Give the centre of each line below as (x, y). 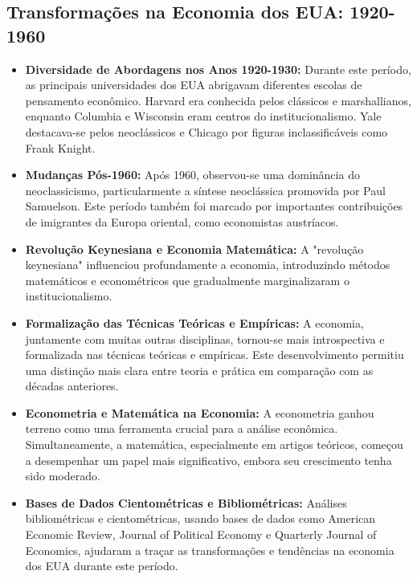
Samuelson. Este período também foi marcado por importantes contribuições (214, 206)
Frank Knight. (60, 147)
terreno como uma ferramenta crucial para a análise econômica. (182, 428)
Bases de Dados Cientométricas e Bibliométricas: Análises (186, 502)
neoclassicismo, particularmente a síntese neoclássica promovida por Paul (205, 190)
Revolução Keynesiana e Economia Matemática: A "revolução (194, 249)
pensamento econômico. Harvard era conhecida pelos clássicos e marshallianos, (218, 100)
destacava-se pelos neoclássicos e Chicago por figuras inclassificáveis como (206, 131)
